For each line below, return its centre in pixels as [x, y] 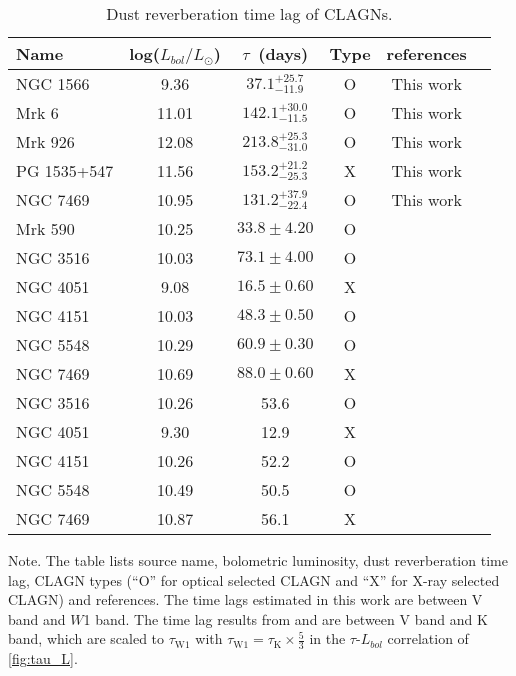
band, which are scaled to [86, 638]
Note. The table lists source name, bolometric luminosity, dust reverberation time [258, 560]
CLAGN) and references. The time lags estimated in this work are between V [245, 599]
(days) [283, 53]
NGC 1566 [53, 83]
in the [327, 638]
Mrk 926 [45, 141]
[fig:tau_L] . [43, 658]
